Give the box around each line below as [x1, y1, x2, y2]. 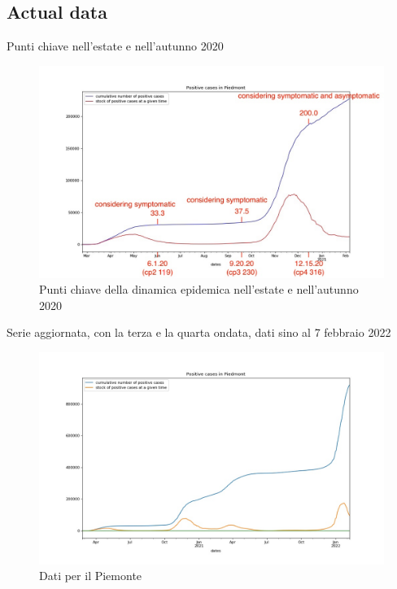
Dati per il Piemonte [39, 567, 142, 584]
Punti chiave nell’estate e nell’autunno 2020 [7, 37, 224, 55]
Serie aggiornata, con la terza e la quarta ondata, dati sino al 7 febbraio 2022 [7, 324, 391, 341]
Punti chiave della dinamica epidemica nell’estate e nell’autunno [39, 281, 359, 298]
